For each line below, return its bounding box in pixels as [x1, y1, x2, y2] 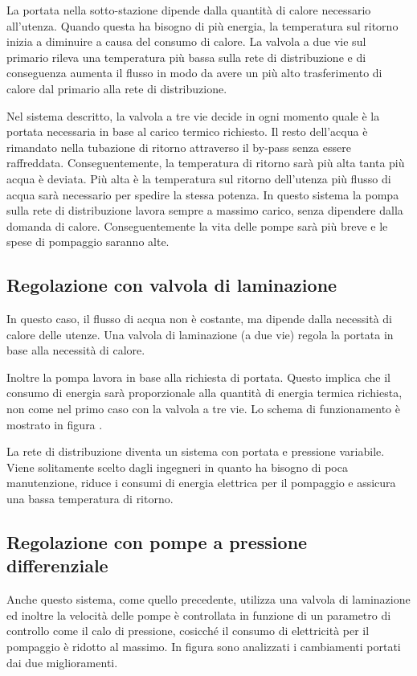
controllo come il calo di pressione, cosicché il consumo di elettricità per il [6, 622, 370, 639]
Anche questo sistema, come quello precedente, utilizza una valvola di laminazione [6, 591, 411, 608]
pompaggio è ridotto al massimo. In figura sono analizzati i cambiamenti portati [6, 638, 401, 655]
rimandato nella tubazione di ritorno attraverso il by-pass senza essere [6, 138, 351, 155]
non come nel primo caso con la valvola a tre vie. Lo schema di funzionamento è [6, 400, 400, 417]
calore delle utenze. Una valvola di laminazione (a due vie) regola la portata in [6, 326, 394, 342]
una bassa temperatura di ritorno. [6, 490, 174, 507]
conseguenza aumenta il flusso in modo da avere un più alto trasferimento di [6, 64, 382, 81]
